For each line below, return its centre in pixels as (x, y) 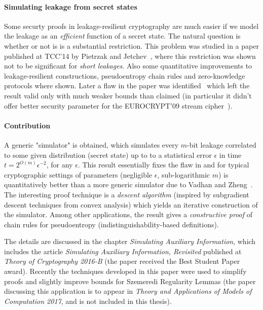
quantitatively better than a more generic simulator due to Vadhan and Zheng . (128, 184)
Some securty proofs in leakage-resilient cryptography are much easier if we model (131, 26)
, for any (60, 165)
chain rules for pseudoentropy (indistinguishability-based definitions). (111, 224)
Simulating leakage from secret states (71, 6)
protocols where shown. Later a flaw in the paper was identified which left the (127, 85)
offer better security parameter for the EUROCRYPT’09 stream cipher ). (118, 105)
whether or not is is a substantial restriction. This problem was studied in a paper (131, 45)
